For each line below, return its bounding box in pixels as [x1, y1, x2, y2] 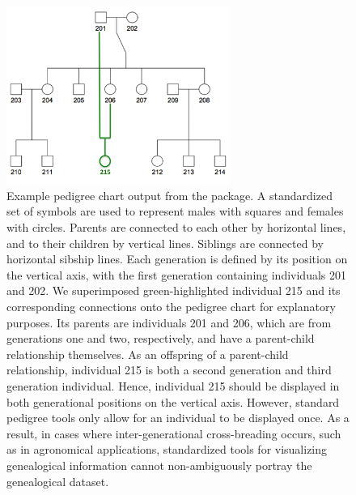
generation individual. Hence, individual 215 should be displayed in [6, 378, 340, 395]
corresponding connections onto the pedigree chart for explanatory [6, 298, 336, 315]
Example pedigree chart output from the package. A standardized [6, 186, 333, 203]
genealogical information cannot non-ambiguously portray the [6, 456, 312, 473]
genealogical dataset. [6, 472, 109, 489]
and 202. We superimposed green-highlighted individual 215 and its [6, 282, 341, 299]
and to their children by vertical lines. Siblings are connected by [6, 234, 324, 251]
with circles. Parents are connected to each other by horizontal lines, [6, 219, 346, 236]
